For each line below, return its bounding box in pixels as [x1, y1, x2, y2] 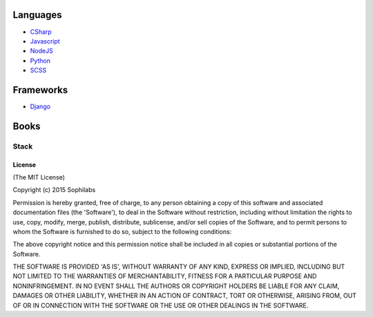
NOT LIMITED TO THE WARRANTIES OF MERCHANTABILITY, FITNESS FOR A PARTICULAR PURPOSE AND [12, 272, 317, 280]
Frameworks [12, 84, 68, 96]
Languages [12, 9, 62, 21]
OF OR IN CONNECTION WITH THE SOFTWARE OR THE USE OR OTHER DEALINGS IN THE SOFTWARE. [12, 301, 309, 309]
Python [30, 56, 51, 65]
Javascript [30, 37, 60, 45]
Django [30, 102, 51, 111]
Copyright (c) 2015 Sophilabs [12, 186, 96, 194]
